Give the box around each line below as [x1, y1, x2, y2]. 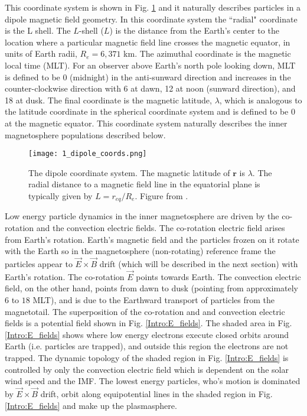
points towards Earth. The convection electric [136, 270, 301, 282]
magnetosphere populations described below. [5, 128, 166, 141]
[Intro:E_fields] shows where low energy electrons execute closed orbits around [5, 328, 289, 340]
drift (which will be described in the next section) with [99, 258, 298, 270]
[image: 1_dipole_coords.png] [28, 149, 147, 158]
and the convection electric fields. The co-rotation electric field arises [36, 222, 285, 234]
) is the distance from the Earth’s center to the [109, 24, 279, 37]
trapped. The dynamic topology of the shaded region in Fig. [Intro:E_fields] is [5, 351, 289, 363]
